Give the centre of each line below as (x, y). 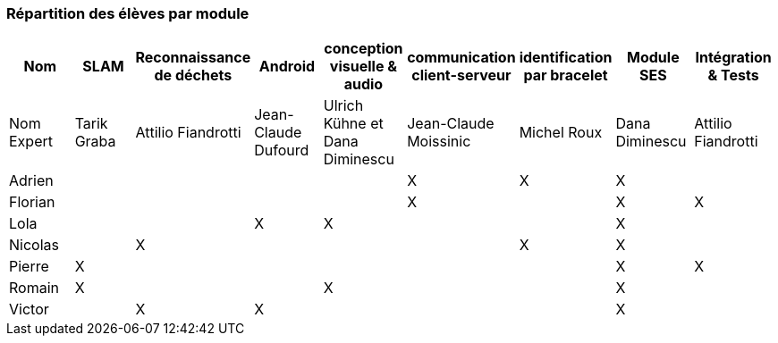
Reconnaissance (193, 58)
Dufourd (282, 151)
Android (287, 67)
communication (461, 58)
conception (364, 49)
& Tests (733, 75)
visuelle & (363, 67)
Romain (34, 288)
